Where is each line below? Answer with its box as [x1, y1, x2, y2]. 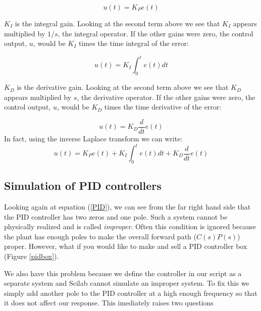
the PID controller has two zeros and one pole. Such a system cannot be [4, 211, 228, 222]
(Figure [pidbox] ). [4, 250, 59, 261]
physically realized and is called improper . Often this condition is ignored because [4, 221, 256, 232]
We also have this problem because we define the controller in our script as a [4, 268, 242, 278]
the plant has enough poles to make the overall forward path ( [4, 231, 196, 241]
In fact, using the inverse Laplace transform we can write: [4, 133, 183, 143]
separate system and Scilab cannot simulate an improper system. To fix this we [4, 278, 249, 288]
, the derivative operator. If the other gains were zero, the [77, 91, 255, 102]
